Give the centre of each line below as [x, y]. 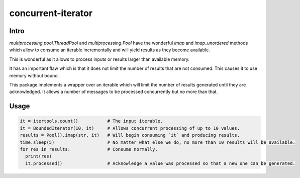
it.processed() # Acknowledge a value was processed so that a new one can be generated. [161, 163]
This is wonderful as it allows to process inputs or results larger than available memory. [99, 59]
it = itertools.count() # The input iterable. [91, 121]
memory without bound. [34, 75]
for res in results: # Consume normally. [89, 149]
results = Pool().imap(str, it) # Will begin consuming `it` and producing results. [130, 135]
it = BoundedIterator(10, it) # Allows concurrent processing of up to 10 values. [130, 128]
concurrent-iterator [51, 13]
